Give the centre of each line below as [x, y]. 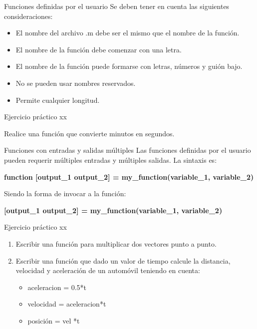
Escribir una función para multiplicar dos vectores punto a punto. [116, 243]
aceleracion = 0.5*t [57, 287]
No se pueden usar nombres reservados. [76, 83]
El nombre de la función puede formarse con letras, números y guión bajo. [129, 66]
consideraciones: [28, 16]
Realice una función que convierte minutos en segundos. [89, 133]
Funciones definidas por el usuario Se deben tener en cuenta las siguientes [117, 6]
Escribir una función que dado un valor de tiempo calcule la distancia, [123, 260]
